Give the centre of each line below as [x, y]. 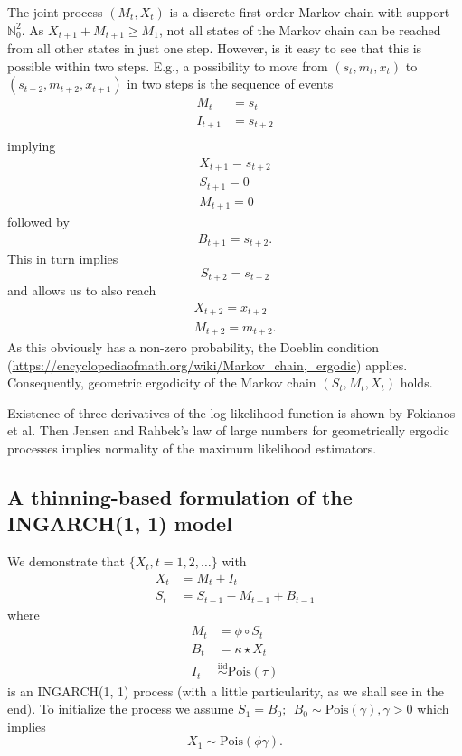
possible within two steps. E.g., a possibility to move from [168, 65]
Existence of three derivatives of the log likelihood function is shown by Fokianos [231, 412]
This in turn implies [63, 259]
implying [32, 146]
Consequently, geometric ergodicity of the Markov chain [162, 383]
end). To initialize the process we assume [121, 709]
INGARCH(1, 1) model [120, 523]
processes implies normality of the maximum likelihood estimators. [192, 448]
